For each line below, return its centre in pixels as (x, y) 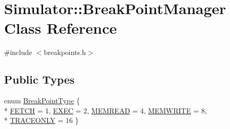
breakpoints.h (65, 52)
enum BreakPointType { (42, 101)
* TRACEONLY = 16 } (42, 120)
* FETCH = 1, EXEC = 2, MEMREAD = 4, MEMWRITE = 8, (106, 110)
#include (18, 52)
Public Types (40, 79)
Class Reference (61, 28)
